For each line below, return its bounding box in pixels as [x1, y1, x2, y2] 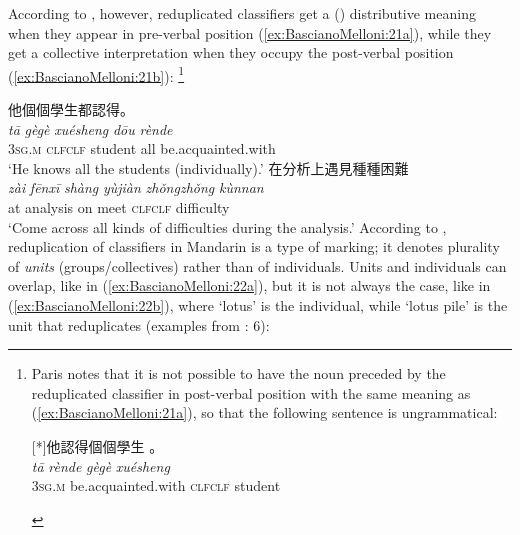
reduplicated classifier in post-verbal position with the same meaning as [31, 382, 471, 403]
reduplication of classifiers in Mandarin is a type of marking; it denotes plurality [8, 236, 500, 257]
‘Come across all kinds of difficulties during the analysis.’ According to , [8, 216, 447, 237]
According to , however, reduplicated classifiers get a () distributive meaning [8, 3, 476, 23]
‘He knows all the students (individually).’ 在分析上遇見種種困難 [8, 157, 409, 178]
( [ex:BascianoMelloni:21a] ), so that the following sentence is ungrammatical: [31, 402, 498, 423]
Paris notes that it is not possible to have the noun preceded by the [31, 363, 446, 384]
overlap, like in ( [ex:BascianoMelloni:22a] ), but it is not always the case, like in [8, 275, 491, 296]
